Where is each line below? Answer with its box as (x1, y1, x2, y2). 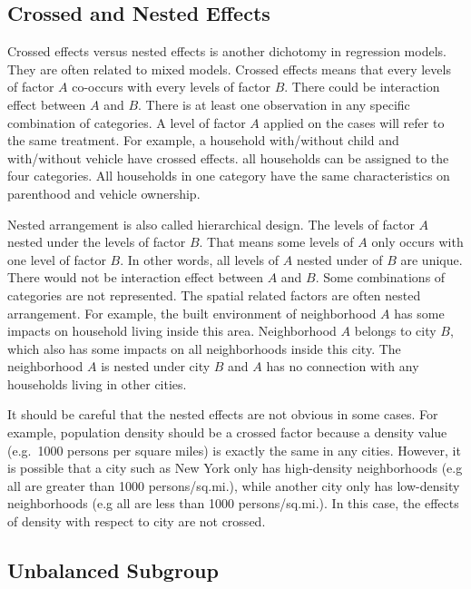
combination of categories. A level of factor (7, 113, 246, 132)
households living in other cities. (7, 374, 187, 393)
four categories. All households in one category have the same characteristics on (7, 166, 450, 185)
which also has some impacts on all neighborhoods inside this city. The (7, 339, 401, 358)
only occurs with (371, 232, 464, 251)
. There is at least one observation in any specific (138, 94, 410, 113)
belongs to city (354, 321, 437, 340)
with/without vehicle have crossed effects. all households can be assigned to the (7, 148, 449, 167)
